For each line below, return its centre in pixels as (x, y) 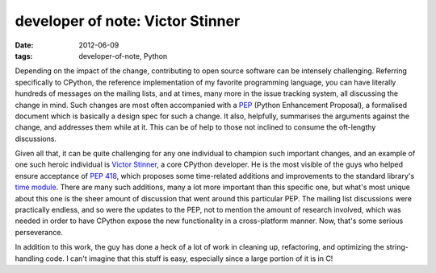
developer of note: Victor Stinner (128, 21)
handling (29, 259)
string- (398, 247)
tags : (24, 56)
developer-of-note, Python (123, 56)
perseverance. (39, 232)
